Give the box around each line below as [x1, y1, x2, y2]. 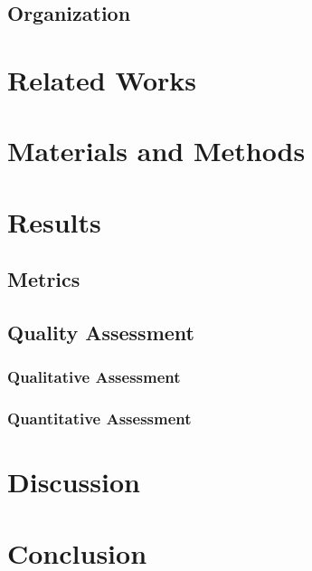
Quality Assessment [7, 319, 194, 347]
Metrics [7, 265, 80, 293]
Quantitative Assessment [7, 407, 192, 430]
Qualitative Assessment [7, 366, 181, 388]
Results [7, 203, 101, 240]
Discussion [7, 463, 140, 500]
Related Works [7, 61, 197, 98]
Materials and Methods [7, 132, 306, 169]
